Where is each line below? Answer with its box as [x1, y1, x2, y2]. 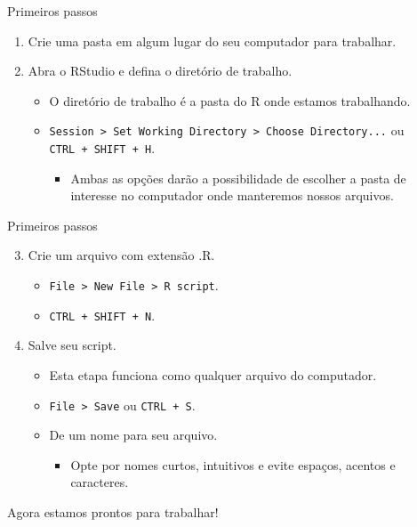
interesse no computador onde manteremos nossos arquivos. [70, 186, 394, 205]
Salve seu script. [28, 336, 116, 354]
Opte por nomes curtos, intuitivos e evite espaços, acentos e [70, 455, 396, 474]
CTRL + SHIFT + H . [49, 139, 156, 158]
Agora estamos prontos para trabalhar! [7, 503, 219, 521]
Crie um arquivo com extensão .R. [28, 246, 215, 264]
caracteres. [70, 473, 129, 491]
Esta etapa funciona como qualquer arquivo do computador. [49, 365, 377, 384]
